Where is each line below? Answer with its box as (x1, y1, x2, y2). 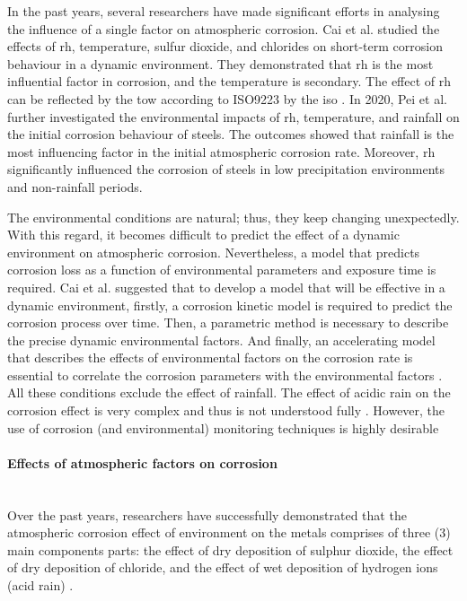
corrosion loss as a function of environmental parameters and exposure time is (7, 260, 436, 279)
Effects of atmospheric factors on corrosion (7, 453, 278, 472)
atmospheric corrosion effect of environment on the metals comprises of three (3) (7, 523, 451, 542)
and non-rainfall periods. (7, 177, 143, 196)
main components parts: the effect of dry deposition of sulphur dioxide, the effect (7, 540, 454, 559)
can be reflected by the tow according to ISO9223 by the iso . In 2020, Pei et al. (7, 89, 447, 108)
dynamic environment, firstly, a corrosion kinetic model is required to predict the (7, 295, 453, 314)
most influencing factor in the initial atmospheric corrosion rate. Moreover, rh (7, 142, 436, 161)
